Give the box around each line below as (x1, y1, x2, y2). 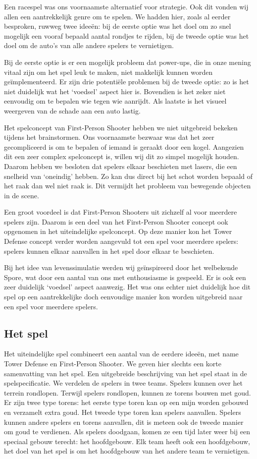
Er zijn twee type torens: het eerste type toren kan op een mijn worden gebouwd (4, 397, 249, 407)
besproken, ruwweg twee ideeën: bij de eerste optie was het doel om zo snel (4, 21, 231, 31)
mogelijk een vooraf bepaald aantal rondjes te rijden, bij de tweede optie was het (4, 30, 249, 41)
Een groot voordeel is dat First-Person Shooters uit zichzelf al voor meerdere (4, 207, 237, 217)
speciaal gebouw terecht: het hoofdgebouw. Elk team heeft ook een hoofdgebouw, (4, 436, 250, 446)
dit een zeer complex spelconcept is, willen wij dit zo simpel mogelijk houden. (4, 151, 239, 162)
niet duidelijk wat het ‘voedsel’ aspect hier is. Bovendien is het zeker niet (4, 86, 226, 96)
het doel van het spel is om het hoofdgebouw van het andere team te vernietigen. (4, 446, 250, 456)
